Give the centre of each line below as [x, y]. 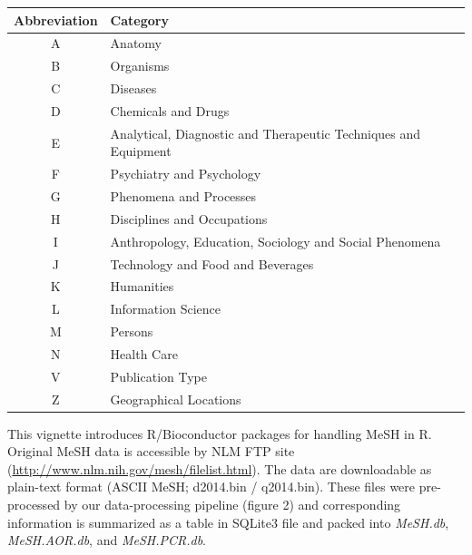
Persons [132, 331]
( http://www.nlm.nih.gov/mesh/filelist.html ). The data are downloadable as [220, 468]
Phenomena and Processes [183, 196]
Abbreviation [56, 19]
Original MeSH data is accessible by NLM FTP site [151, 451]
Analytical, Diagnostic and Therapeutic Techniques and [265, 133]
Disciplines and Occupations [189, 218]
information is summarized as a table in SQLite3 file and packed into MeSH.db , [228, 522]
